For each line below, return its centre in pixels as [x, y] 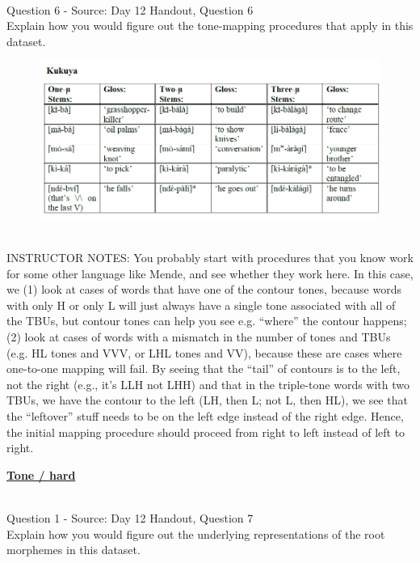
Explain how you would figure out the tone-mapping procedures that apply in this [210, 25]
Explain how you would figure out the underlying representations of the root [196, 533]
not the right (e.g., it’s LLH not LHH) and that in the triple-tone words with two [208, 384]
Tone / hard [41, 474]
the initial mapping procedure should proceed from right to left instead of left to [206, 432]
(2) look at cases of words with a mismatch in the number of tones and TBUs [199, 337]
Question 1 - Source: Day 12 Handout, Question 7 [130, 517]
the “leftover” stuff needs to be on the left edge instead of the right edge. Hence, [205, 416]
